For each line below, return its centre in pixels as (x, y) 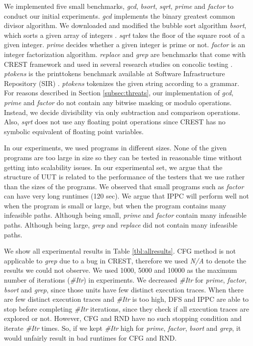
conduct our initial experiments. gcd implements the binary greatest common (120, 15)
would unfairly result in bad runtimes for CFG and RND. (90, 337)
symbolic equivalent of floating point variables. (74, 131)
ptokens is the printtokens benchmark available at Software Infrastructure (114, 73)
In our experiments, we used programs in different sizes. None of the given (115, 148)
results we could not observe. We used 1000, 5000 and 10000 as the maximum (121, 270)
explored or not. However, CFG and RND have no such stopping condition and (123, 318)
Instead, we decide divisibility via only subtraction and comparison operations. (122, 112)
